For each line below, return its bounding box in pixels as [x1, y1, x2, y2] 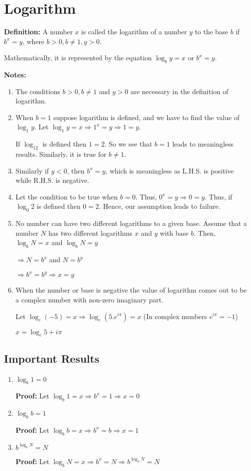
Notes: [4, 70, 26, 80]
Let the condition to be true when [15, 191, 118, 201]
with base [160, 227, 189, 238]
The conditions [15, 86, 60, 96]
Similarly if [15, 165, 49, 175]
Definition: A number [4, 26, 73, 37]
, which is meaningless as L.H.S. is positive [105, 165, 234, 175]
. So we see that [104, 139, 152, 149]
